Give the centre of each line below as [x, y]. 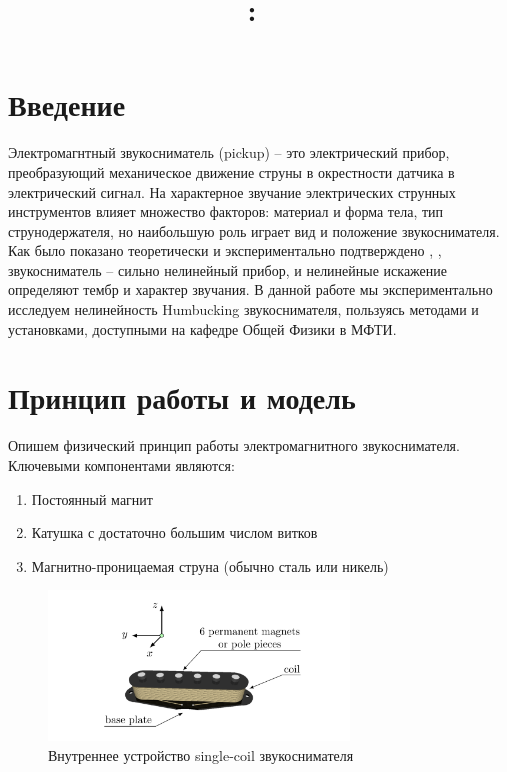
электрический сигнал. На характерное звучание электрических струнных [232, 191]
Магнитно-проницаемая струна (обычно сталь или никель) [210, 565]
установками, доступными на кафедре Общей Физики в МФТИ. [202, 328]
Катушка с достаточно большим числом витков [174, 532]
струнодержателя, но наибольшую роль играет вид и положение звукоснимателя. [254, 230]
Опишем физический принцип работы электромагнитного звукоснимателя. [234, 445]
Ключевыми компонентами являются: [121, 464]
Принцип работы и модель [182, 397]
